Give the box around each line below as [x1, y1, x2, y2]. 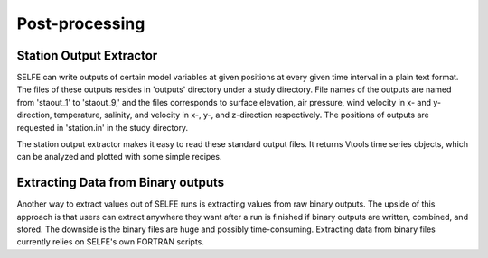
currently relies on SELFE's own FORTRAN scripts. [16, 236, 205, 247]
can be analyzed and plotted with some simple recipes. [16, 152, 222, 162]
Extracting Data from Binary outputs [16, 175, 225, 190]
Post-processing [16, 14, 145, 33]
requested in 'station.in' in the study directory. [16, 122, 189, 133]
